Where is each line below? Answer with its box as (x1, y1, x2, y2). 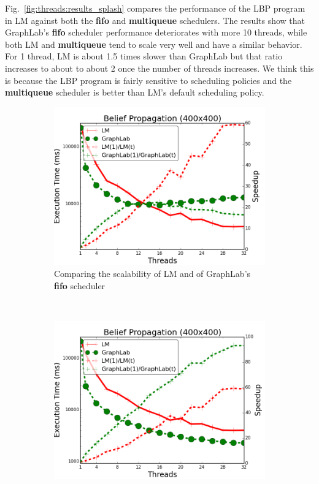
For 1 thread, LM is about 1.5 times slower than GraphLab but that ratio (5, 50, 283, 62)
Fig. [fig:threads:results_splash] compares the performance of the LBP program (5, 2, 306, 14)
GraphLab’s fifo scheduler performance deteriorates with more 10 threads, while (5, 26, 307, 39)
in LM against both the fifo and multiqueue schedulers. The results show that (5, 13, 306, 26)
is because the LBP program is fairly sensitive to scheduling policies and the (5, 74, 292, 86)
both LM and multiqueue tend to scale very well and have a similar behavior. (5, 37, 302, 50)
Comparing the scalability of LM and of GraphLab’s (54, 267, 251, 280)
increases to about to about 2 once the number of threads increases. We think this (5, 61, 314, 74)
